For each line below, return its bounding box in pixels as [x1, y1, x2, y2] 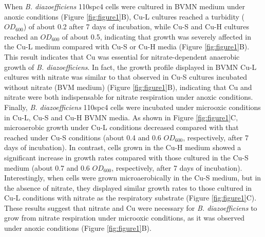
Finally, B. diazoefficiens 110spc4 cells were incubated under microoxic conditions [4, 101, 261, 112]
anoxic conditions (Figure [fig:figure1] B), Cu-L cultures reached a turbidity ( [4, 11, 245, 22]
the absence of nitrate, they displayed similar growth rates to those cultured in [4, 182, 252, 193]
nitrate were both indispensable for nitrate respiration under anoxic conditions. [4, 92, 253, 102]
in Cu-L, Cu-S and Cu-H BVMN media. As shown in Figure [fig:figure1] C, [4, 112, 238, 122]
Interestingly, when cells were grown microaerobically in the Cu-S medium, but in [4, 172, 261, 183]
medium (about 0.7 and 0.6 [4, 162, 90, 173]
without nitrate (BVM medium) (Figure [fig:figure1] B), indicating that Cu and [4, 81, 252, 92]
